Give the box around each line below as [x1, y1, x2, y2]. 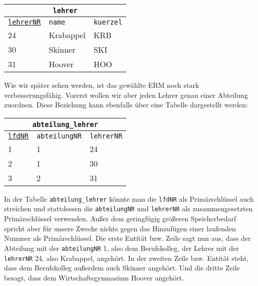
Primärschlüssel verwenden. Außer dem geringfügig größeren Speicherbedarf [4, 213, 236, 224]
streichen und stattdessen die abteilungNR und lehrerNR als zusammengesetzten [4, 203, 253, 214]
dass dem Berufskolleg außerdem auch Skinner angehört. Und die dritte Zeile [4, 262, 240, 273]
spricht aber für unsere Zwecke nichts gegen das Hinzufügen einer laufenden [4, 223, 236, 233]
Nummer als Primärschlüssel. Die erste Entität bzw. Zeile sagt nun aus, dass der [4, 233, 251, 243]
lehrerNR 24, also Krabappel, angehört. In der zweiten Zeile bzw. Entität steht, [4, 252, 249, 263]
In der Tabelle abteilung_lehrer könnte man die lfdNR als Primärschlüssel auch [4, 193, 254, 204]
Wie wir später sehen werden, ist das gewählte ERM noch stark [4, 80, 199, 90]
